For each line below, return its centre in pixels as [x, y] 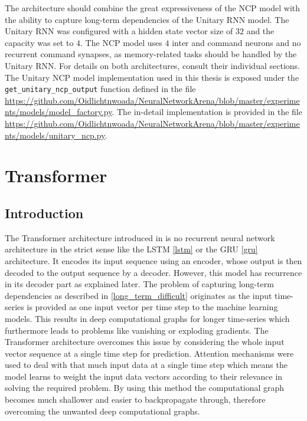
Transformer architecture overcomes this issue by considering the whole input [145, 342]
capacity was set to [39, 42]
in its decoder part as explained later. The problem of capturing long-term [139, 284]
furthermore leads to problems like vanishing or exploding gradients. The [137, 330]
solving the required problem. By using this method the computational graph [145, 388]
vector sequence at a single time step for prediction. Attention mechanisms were [149, 353]
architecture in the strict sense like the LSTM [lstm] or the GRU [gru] [131, 249]
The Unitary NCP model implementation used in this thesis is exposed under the [152, 77]
